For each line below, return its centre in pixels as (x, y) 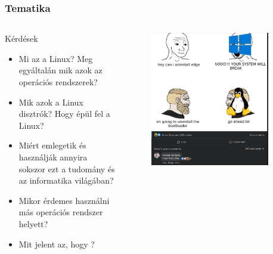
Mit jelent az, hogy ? (57, 244)
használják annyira (53, 157)
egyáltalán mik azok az (61, 70)
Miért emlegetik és (52, 145)
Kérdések (21, 38)
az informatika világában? (66, 180)
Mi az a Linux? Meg (56, 58)
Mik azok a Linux (51, 102)
